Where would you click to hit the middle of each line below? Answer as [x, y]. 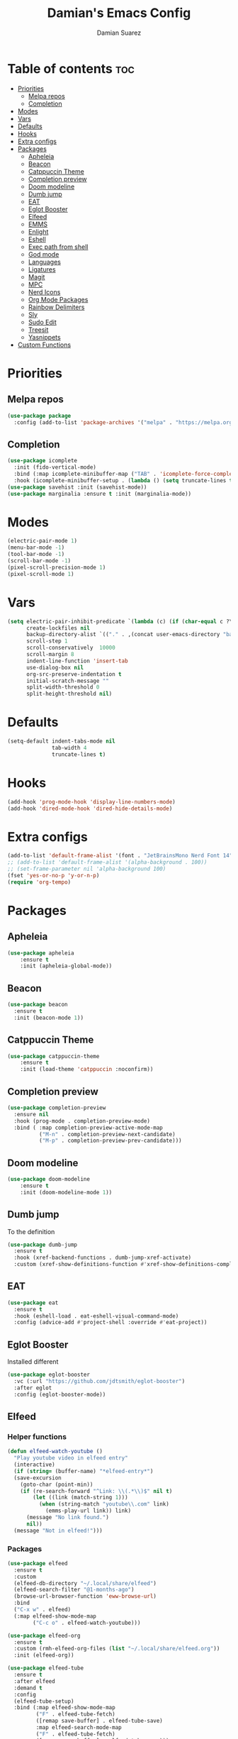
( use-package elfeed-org [44, 1635]
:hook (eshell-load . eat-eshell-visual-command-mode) [96, 1316]
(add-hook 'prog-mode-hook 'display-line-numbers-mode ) [91, 802]
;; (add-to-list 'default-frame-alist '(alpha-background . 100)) [107, 862]
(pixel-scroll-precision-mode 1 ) [57, 567]
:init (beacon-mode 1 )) [49, 1018]
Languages [45, 262]
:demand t [28, 1688]
